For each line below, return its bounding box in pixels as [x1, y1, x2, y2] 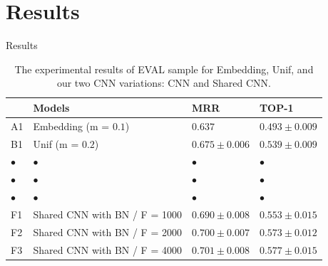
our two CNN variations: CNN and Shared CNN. [56, 75, 271, 90]
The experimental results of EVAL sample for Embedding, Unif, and [14, 61, 314, 76]
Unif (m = [33, 136, 79, 151]
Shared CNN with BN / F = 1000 [33, 206, 182, 221]
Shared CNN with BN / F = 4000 [33, 242, 182, 257]
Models [33, 100, 70, 115]
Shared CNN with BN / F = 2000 [33, 224, 182, 239]
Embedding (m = [33, 118, 110, 133]
